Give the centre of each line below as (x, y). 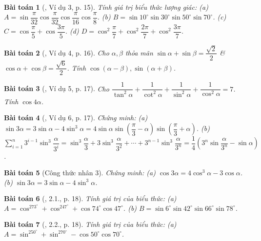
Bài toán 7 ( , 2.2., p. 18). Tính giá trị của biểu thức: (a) (90, 224)
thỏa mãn (139, 52)
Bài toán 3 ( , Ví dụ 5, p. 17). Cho (57, 88)
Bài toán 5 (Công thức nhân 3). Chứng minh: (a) (80, 172)
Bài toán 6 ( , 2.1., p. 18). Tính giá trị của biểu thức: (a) (90, 198)
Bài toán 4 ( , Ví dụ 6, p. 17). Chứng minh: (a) (76, 118)
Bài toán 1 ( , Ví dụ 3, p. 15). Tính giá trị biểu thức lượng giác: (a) (106, 7)
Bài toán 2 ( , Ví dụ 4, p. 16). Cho (57, 52)
